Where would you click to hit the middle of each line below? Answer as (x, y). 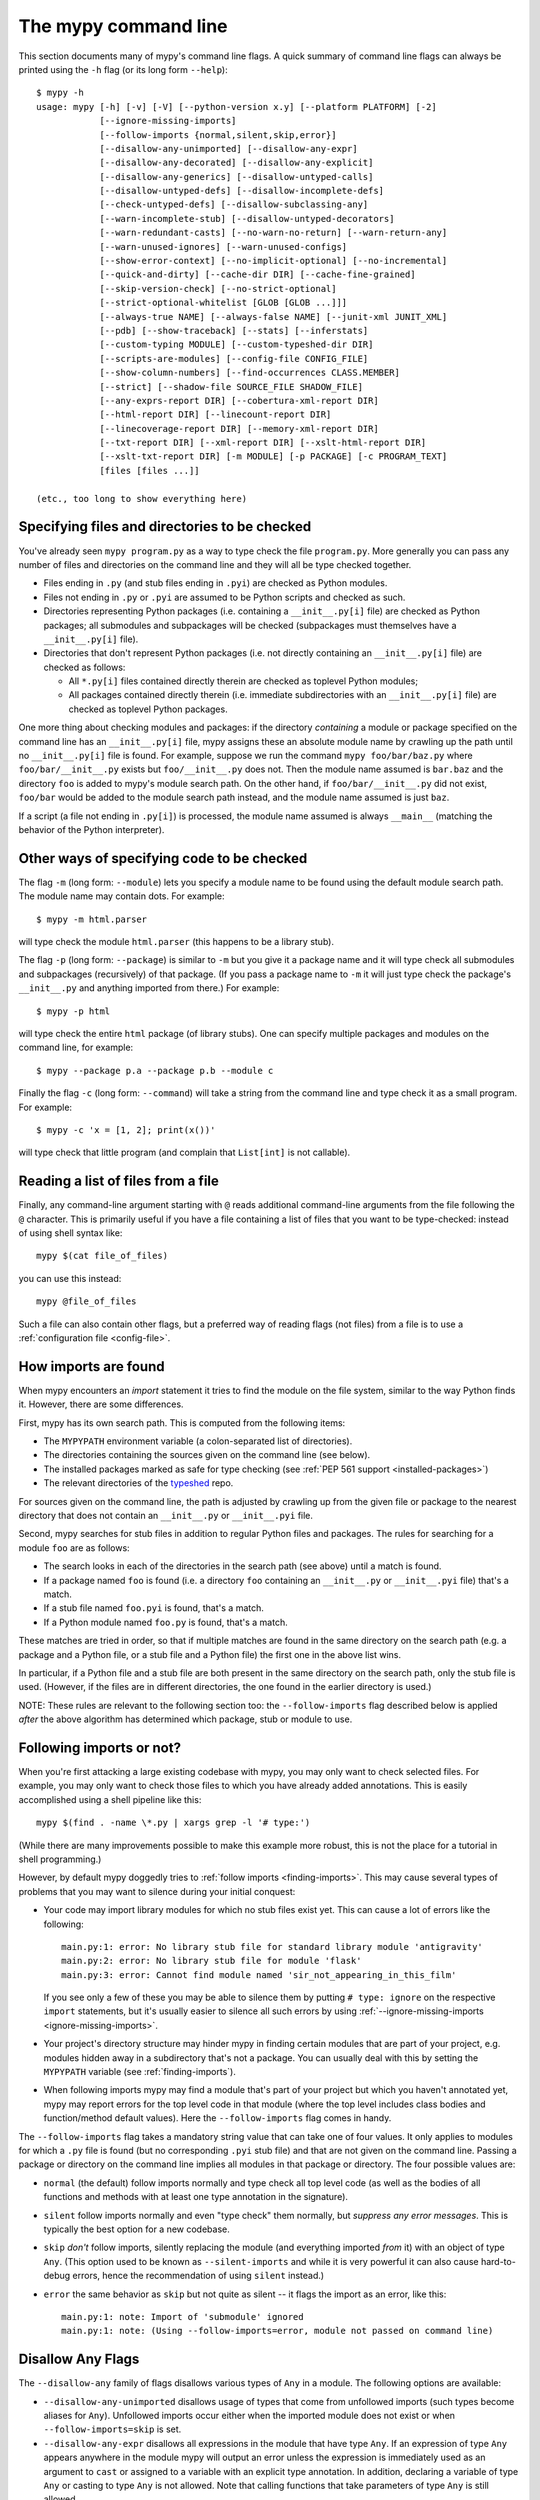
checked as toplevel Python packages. (148, 709)
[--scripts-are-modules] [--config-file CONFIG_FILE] (234, 358)
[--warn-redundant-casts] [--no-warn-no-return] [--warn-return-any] (273, 233)
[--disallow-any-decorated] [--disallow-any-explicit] (236, 163)
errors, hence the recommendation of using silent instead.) (198, 2276)
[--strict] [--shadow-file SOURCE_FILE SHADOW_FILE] (231, 386)
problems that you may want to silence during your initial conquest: (157, 1891)
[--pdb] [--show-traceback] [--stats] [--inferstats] (234, 330)
